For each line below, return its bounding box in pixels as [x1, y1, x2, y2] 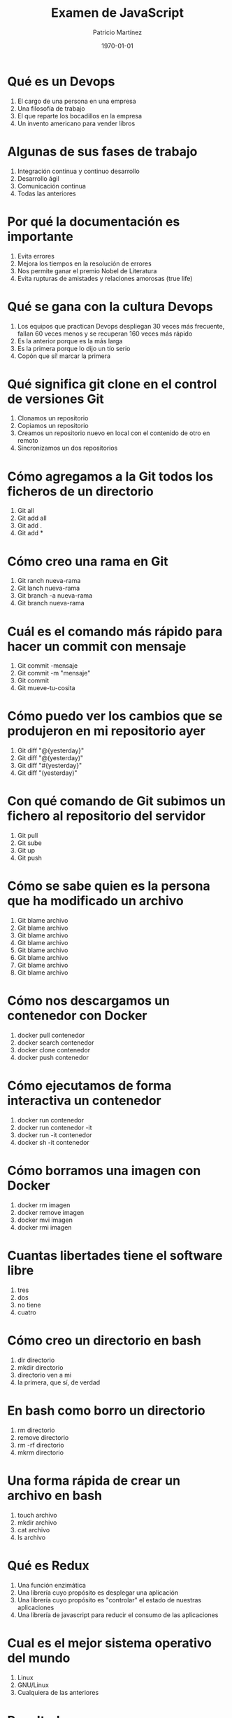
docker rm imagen [17, 1200, 71, 1209]
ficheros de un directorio [7, 483, 154, 499]
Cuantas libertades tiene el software [7, 1248, 223, 1264]
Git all [17, 507, 34, 515]
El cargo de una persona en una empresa [17, 97, 136, 105]
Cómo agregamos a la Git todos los [7, 468, 214, 484]
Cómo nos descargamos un [7, 993, 170, 1009]
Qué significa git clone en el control [7, 376, 217, 392]
